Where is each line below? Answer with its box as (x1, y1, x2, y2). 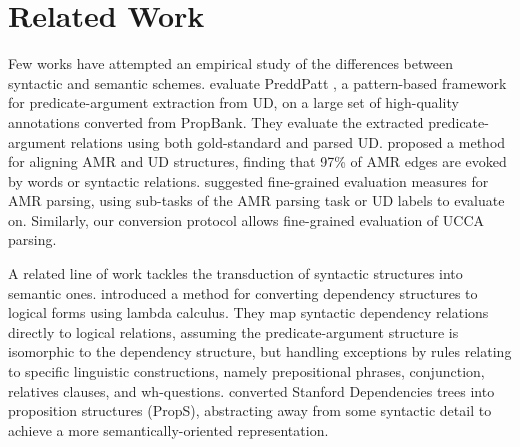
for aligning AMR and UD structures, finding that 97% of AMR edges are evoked (8, 151, 507, 172)
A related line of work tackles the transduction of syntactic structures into (8, 263, 463, 284)
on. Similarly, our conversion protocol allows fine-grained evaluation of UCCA (8, 209, 484, 230)
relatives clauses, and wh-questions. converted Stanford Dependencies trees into (8, 380, 495, 401)
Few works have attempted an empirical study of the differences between (8, 53, 453, 74)
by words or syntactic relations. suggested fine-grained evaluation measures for (8, 170, 489, 191)
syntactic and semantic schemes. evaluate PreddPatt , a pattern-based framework (8, 72, 507, 93)
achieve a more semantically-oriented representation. (8, 419, 329, 440)
